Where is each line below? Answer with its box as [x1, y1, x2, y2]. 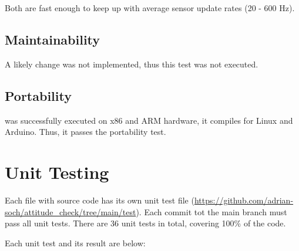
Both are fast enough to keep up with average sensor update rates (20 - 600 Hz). [5, 2, 295, 13]
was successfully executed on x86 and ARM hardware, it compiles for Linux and [5, 114, 293, 126]
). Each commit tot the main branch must [136, 205, 287, 218]
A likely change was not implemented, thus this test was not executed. [5, 57, 258, 70]
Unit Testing [5, 160, 109, 184]
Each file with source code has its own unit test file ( [5, 194, 194, 206]
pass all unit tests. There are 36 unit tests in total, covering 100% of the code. [5, 217, 286, 229]
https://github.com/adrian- [194, 194, 294, 206]
